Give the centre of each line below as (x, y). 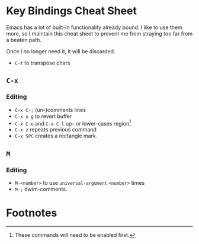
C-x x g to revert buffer (43, 116)
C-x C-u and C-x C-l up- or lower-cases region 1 (73, 123)
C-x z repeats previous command (55, 130)
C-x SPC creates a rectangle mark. (56, 136)
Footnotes (32, 213)
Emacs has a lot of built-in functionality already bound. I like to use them (94, 27)
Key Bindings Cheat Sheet (72, 11)
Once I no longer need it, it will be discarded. (61, 51)
